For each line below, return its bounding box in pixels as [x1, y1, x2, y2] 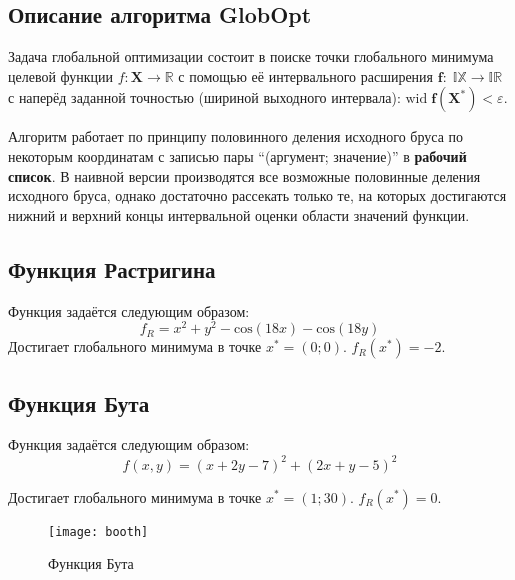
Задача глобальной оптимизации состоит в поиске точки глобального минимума [8, 46, 494, 67]
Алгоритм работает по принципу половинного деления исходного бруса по [8, 126, 464, 147]
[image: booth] [48, 524, 149, 539]
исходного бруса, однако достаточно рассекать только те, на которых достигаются [8, 185, 507, 206]
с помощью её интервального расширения [178, 65, 434, 86]
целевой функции [8, 65, 114, 86]
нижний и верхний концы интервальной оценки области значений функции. [8, 204, 470, 225]
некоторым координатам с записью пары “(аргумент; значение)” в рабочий [8, 145, 467, 166]
